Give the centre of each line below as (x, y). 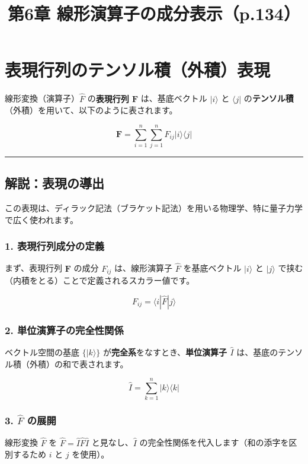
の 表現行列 (108, 98)
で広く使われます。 (41, 219)
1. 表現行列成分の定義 (55, 246)
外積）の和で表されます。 (79, 363)
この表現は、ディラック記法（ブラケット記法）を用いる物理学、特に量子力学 (154, 208)
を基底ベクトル (212, 268)
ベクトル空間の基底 (42, 352)
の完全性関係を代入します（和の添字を (214, 442)
